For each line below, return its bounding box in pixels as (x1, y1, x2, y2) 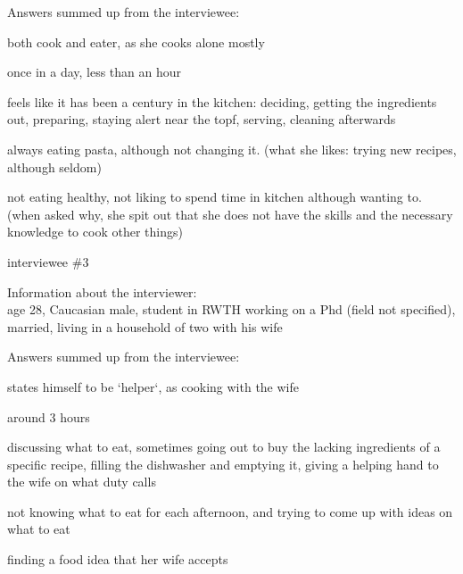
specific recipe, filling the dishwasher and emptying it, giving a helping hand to (7, 454, 439, 473)
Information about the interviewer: (7, 282, 197, 301)
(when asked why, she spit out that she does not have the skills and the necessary (7, 204, 453, 223)
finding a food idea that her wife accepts (7, 550, 228, 569)
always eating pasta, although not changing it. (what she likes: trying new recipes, (7, 139, 457, 158)
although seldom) (7, 157, 102, 176)
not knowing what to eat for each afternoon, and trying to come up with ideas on (7, 502, 453, 520)
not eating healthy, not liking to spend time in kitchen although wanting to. (7, 187, 422, 206)
